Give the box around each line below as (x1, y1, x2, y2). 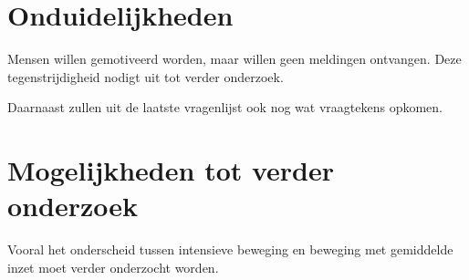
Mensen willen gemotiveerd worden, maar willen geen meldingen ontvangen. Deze (7, 49, 462, 68)
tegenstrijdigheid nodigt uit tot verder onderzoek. (7, 67, 284, 86)
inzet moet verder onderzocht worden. (7, 257, 219, 276)
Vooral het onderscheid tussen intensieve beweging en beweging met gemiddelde (7, 240, 453, 259)
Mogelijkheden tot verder (7, 151, 335, 189)
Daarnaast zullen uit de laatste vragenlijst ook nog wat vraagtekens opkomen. (7, 98, 443, 117)
